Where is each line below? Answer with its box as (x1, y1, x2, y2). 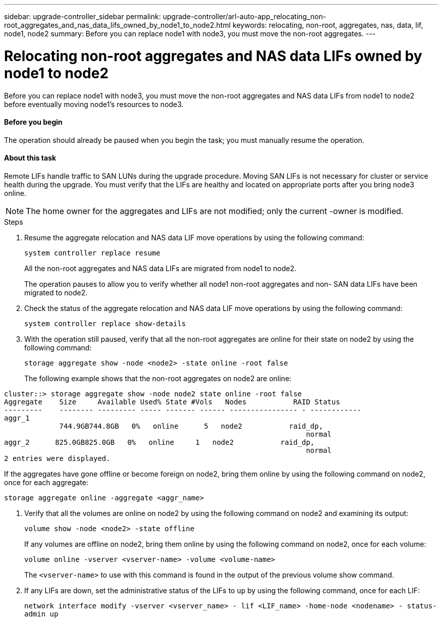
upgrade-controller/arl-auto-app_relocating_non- (162, 12, 326, 21)
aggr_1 (4, 413, 30, 422)
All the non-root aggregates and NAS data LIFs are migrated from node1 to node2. (24, 264, 297, 273)
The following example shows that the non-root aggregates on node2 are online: (24, 374, 292, 383)
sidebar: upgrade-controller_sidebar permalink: (4, 12, 161, 21)
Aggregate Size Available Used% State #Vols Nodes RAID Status (4, 397, 340, 406)
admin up (24, 609, 59, 618)
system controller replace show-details (24, 319, 186, 328)
